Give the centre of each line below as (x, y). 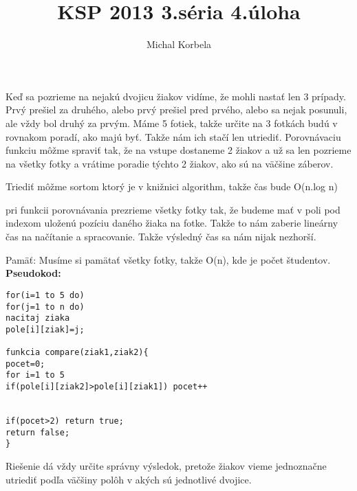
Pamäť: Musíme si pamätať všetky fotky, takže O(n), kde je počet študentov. (168, 259)
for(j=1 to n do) (45, 307)
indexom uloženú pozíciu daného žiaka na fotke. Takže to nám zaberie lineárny (172, 223)
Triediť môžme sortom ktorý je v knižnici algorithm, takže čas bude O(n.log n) (172, 186)
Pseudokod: (33, 273)
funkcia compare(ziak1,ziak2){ (77, 353)
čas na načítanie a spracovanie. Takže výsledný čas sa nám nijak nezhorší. (161, 237)
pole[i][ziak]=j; (45, 329)
